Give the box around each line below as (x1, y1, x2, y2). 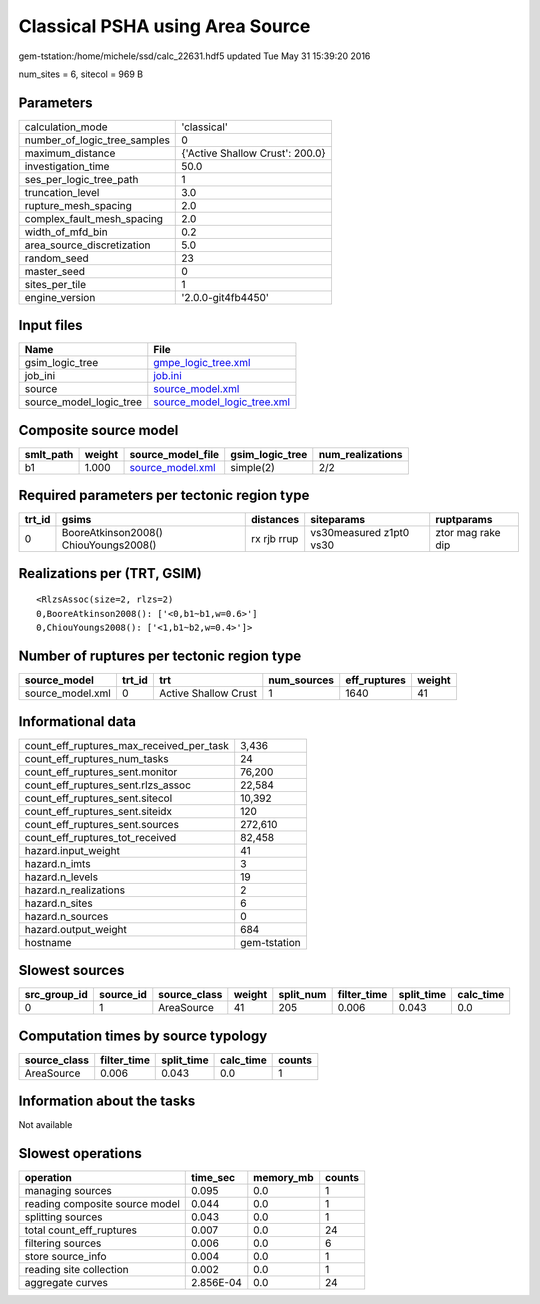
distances (250, 513, 300, 527)
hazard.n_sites (24, 896, 94, 910)
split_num (278, 988, 327, 1002)
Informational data (18, 713, 137, 730)
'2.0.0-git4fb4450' (181, 290, 270, 304)
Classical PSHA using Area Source (18, 15, 311, 37)
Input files (18, 317, 84, 334)
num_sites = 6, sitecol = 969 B (18, 68, 144, 80)
